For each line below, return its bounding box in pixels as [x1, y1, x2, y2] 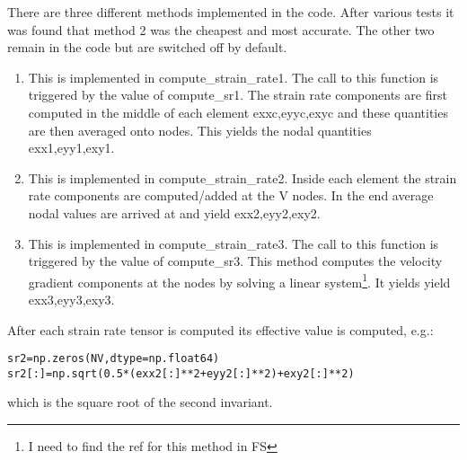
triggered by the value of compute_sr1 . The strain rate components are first [28, 85, 447, 104]
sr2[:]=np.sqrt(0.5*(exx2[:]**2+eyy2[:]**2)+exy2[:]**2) [7, 367, 355, 380]
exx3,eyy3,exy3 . [28, 289, 115, 308]
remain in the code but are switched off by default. [7, 38, 287, 57]
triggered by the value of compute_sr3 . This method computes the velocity [28, 252, 443, 270]
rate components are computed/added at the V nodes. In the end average [28, 186, 434, 205]
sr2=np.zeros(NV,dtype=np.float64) [7, 352, 220, 366]
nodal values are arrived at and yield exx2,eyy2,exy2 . [28, 203, 321, 222]
